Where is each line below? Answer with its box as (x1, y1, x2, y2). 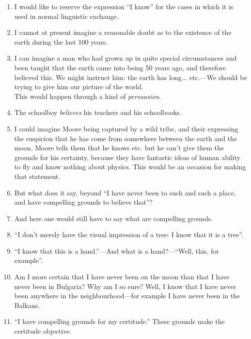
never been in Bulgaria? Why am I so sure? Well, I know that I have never (14, 281, 236, 291)
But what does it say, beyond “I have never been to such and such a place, (14, 187, 236, 197)
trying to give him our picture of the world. (14, 81, 143, 92)
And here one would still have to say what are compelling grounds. (14, 213, 213, 223)
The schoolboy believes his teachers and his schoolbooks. (14, 107, 182, 117)
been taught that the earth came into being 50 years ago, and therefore (14, 62, 226, 72)
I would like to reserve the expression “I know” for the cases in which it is (14, 1, 234, 11)
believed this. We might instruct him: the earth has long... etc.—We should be (14, 72, 247, 82)
